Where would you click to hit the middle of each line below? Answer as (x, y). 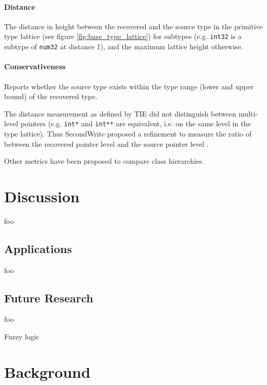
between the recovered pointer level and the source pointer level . (107, 143)
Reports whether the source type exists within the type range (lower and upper (129, 86)
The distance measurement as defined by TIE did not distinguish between (120, 113)
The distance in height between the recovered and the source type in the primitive (133, 26)
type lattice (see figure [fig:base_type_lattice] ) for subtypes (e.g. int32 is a (123, 36)
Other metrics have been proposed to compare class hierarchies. (104, 161)
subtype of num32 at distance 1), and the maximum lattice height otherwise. (123, 46)
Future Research (49, 297)
